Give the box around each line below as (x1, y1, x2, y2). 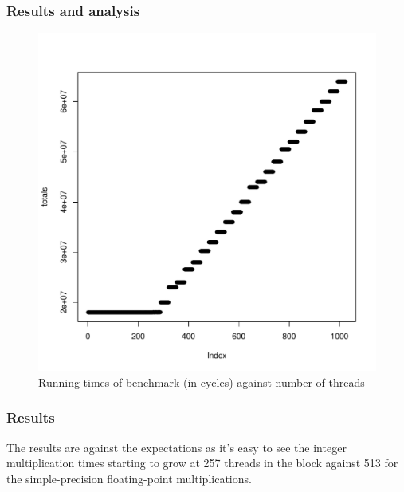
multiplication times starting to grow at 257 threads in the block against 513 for (6, 455, 398, 471)
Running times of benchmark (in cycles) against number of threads (38, 373, 365, 390)
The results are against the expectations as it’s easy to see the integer (6, 439, 347, 455)
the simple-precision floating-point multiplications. (6, 470, 252, 486)
